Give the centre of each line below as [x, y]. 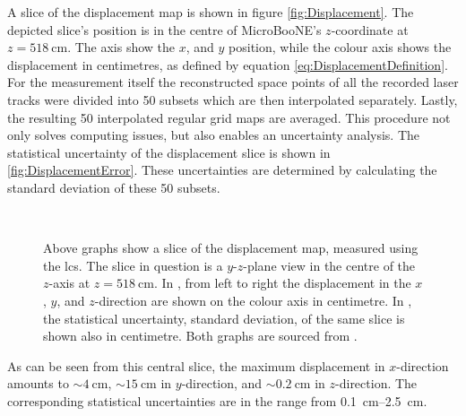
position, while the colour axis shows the [340, 47]
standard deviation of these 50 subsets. [114, 187]
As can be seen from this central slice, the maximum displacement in [196, 365]
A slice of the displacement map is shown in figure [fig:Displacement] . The [211, 12]
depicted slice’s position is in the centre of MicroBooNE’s [164, 29]
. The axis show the [121, 47]
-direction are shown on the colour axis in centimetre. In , [253, 300]
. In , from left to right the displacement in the [282, 283]
